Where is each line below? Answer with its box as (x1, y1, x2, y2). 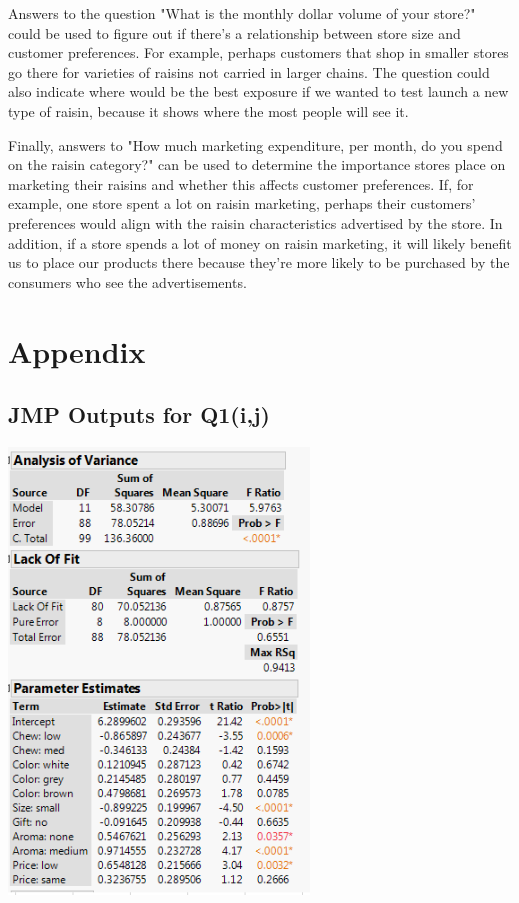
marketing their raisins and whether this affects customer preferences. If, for (8, 173, 474, 194)
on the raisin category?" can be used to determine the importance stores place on (8, 154, 506, 175)
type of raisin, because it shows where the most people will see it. (8, 100, 409, 121)
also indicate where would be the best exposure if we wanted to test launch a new (8, 81, 509, 102)
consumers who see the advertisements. (8, 271, 247, 292)
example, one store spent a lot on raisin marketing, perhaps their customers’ (8, 193, 476, 214)
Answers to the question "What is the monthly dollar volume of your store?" (8, 3, 476, 23)
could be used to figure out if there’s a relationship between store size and (8, 22, 461, 43)
